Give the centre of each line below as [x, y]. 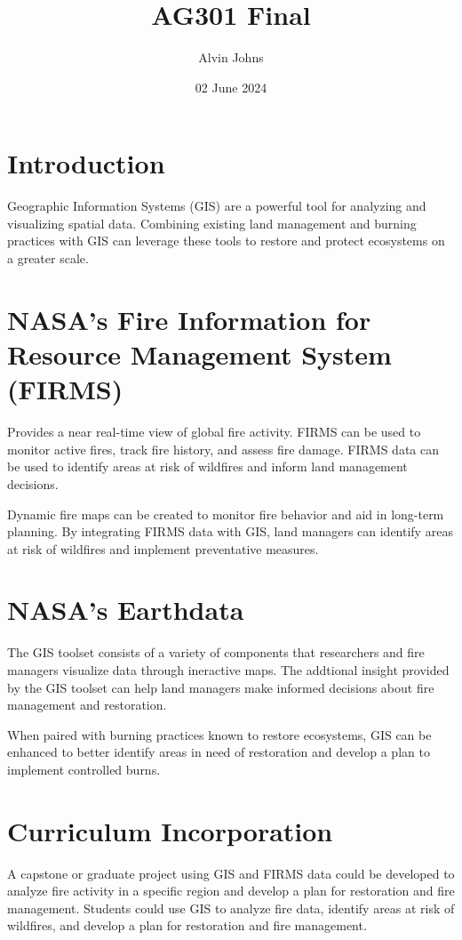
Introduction [86, 163]
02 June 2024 [231, 87]
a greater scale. [48, 258]
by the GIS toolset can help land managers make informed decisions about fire [221, 687]
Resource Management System [199, 354]
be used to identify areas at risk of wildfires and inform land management [207, 466]
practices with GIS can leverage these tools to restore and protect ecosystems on [226, 241]
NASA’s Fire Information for [189, 319]
